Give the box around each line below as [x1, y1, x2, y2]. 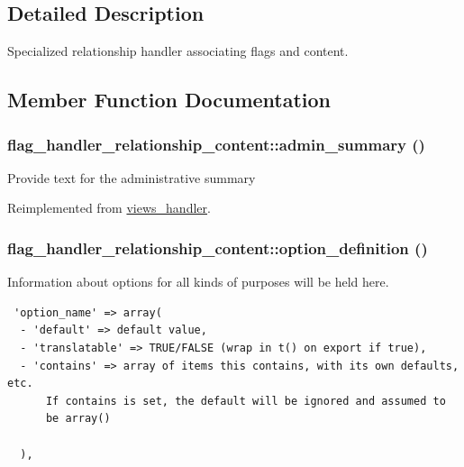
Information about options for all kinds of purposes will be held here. [7, 272, 389, 291]
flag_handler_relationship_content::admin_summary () [7, 133, 425, 155]
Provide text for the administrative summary [7, 168, 256, 187]
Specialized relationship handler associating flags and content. [7, 41, 349, 60]
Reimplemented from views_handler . [7, 198, 211, 217]
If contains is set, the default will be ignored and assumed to [45, 394, 446, 407]
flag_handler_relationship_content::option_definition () [7, 236, 428, 259]
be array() [45, 412, 111, 426]
